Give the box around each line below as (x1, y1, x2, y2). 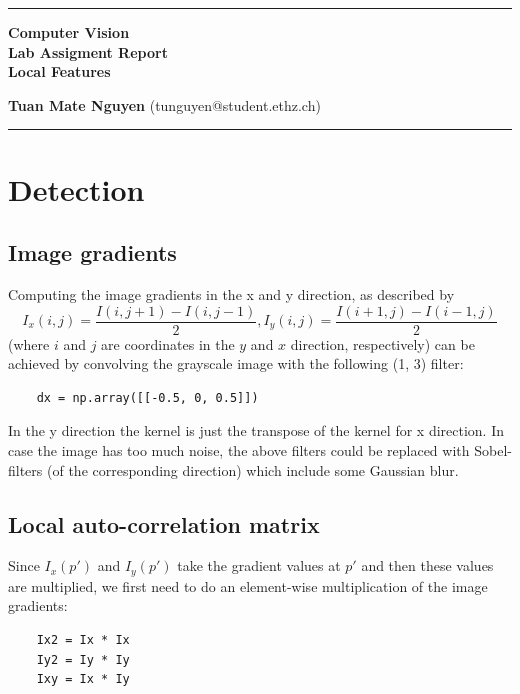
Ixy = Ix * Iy (36, 672, 130, 687)
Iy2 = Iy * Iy (36, 652, 130, 667)
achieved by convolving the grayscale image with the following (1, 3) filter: (8, 353, 464, 374)
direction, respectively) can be (290, 333, 475, 354)
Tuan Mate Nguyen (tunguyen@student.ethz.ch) (8, 94, 321, 115)
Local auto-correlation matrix (8, 508, 320, 539)
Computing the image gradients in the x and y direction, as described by (8, 283, 455, 304)
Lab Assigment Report (8, 41, 168, 62)
